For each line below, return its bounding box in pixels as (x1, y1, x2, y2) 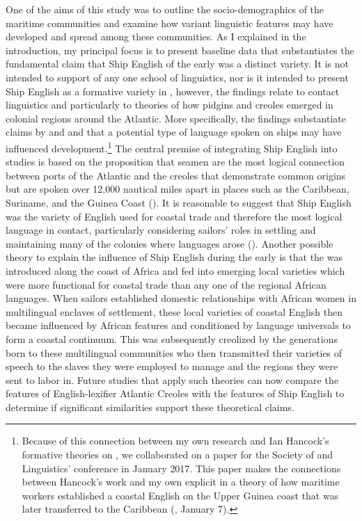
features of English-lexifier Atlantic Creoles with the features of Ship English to (6, 386, 345, 401)
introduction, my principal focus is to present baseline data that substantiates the (6, 42, 354, 57)
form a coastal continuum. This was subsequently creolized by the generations (6, 331, 338, 346)
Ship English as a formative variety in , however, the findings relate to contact (6, 83, 340, 98)
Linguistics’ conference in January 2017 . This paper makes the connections (22, 460, 341, 475)
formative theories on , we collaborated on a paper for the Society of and (22, 447, 333, 462)
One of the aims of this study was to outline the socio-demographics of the (6, 2, 324, 16)
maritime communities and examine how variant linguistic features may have (6, 15, 333, 30)
